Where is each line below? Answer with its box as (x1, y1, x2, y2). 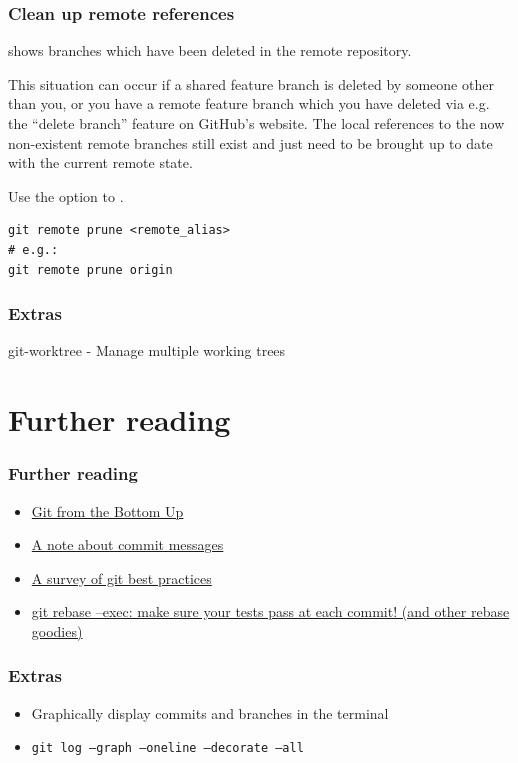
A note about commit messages (31, 534, 224, 555)
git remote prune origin (8, 262, 173, 277)
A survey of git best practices (31, 567, 212, 588)
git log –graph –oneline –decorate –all (31, 741, 304, 756)
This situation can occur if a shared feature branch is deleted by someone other (8, 73, 494, 94)
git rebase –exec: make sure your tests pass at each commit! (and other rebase (31, 601, 510, 622)
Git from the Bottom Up (31, 500, 184, 521)
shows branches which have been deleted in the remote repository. (8, 40, 412, 61)
